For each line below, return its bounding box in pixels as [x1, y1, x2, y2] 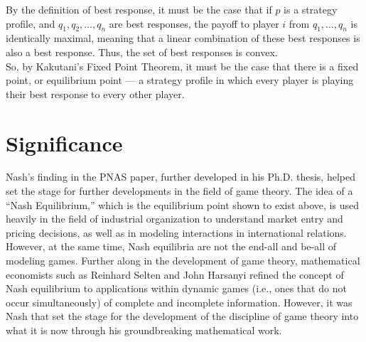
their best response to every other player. [6, 86, 185, 101]
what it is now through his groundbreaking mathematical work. [6, 323, 282, 338]
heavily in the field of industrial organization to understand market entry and [6, 211, 343, 226]
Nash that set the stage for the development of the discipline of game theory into [6, 309, 359, 324]
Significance [6, 128, 123, 157]
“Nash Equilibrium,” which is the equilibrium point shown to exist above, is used [6, 197, 359, 212]
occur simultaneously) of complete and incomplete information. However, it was [6, 294, 352, 309]
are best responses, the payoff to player [109, 16, 279, 31]
